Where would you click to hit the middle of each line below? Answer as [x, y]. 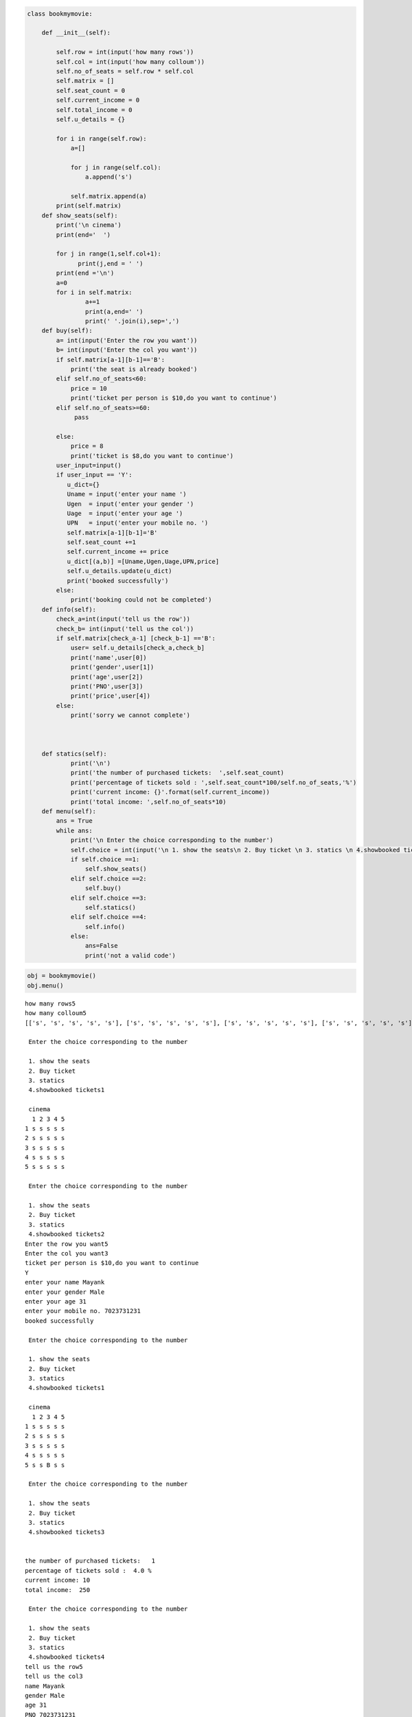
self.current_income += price [118, 552]
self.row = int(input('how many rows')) [125, 52]
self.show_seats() [116, 869]
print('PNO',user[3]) [107, 686]
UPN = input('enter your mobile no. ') [138, 523]
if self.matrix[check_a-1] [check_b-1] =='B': [136, 638]
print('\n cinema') [89, 225]
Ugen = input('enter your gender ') [130, 504]
